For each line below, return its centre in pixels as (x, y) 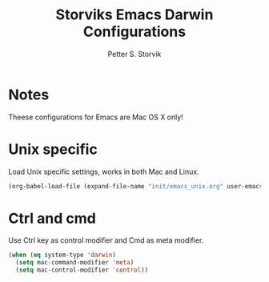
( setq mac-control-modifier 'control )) (82, 270)
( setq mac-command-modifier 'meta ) (75, 263)
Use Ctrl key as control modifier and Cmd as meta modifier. (106, 240)
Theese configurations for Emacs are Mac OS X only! (96, 117)
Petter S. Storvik (134, 54)
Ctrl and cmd (52, 218)
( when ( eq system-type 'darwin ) (62, 255)
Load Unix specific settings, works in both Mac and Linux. (104, 171)
